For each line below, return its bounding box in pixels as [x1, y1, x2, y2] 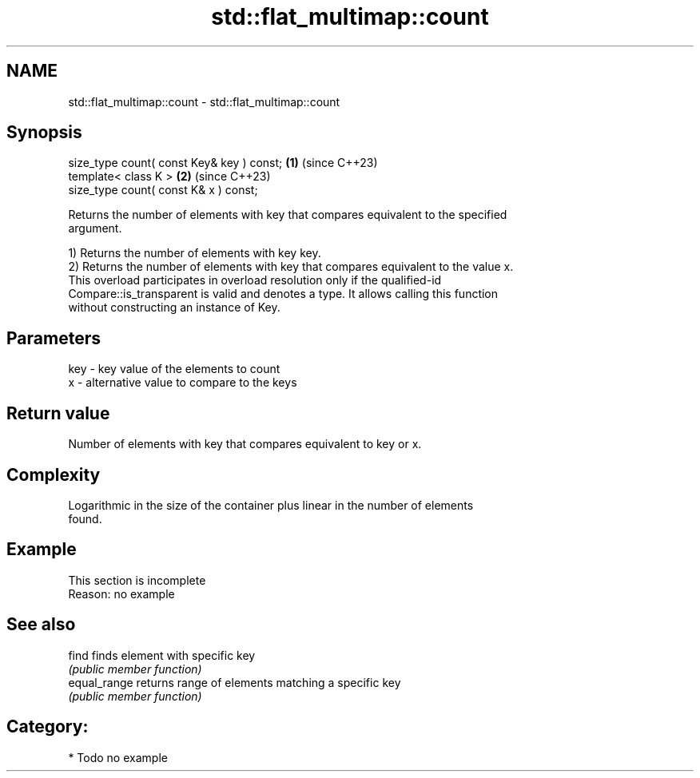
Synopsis [6, 122, 82, 143]
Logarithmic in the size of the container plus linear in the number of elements [68, 498, 474, 512]
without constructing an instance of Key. [68, 300, 280, 315]
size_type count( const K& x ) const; [68, 183, 258, 197]
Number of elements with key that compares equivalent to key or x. [68, 437, 422, 451]
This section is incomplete [68, 573, 206, 587]
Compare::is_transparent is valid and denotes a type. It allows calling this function [68, 287, 499, 301]
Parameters [6, 327, 101, 348]
